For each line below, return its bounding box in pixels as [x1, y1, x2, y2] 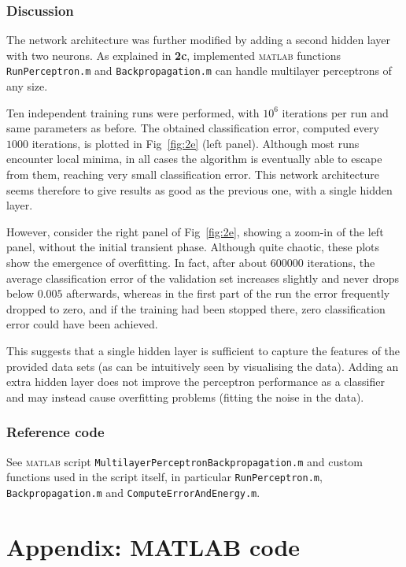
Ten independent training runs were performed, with [6, 104, 260, 120]
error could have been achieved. [6, 316, 158, 332]
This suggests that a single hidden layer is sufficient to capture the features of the [6, 342, 400, 358]
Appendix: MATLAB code [6, 530, 301, 562]
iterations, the [307, 254, 375, 270]
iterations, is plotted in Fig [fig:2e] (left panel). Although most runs [31, 135, 360, 151]
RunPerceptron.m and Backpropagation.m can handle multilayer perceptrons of [6, 62, 392, 79]
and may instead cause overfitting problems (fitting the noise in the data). [6, 388, 364, 405]
